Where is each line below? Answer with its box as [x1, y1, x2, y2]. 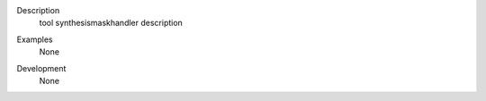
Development [16, 63, 67, 73]
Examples [16, 34, 53, 45]
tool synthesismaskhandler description [39, 18, 184, 29]
